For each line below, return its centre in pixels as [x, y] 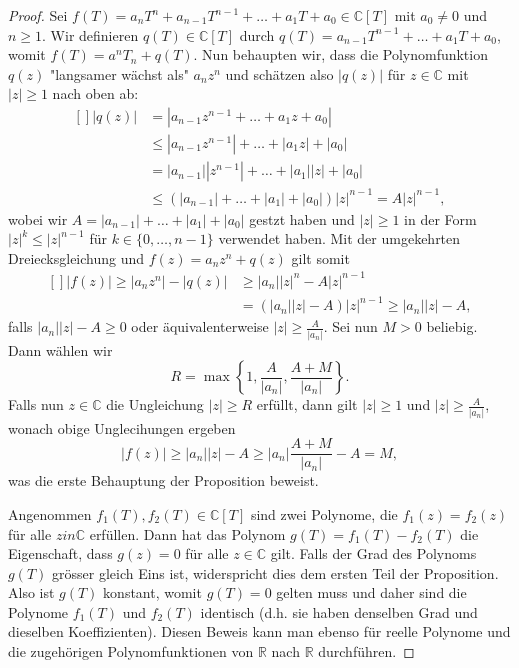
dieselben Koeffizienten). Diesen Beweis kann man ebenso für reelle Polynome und [259, 631]
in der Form [440, 218]
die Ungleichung [155, 404]
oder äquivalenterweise [200, 326]
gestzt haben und [302, 218]
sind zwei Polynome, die [324, 513]
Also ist [31, 592]
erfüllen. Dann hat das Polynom [187, 533]
